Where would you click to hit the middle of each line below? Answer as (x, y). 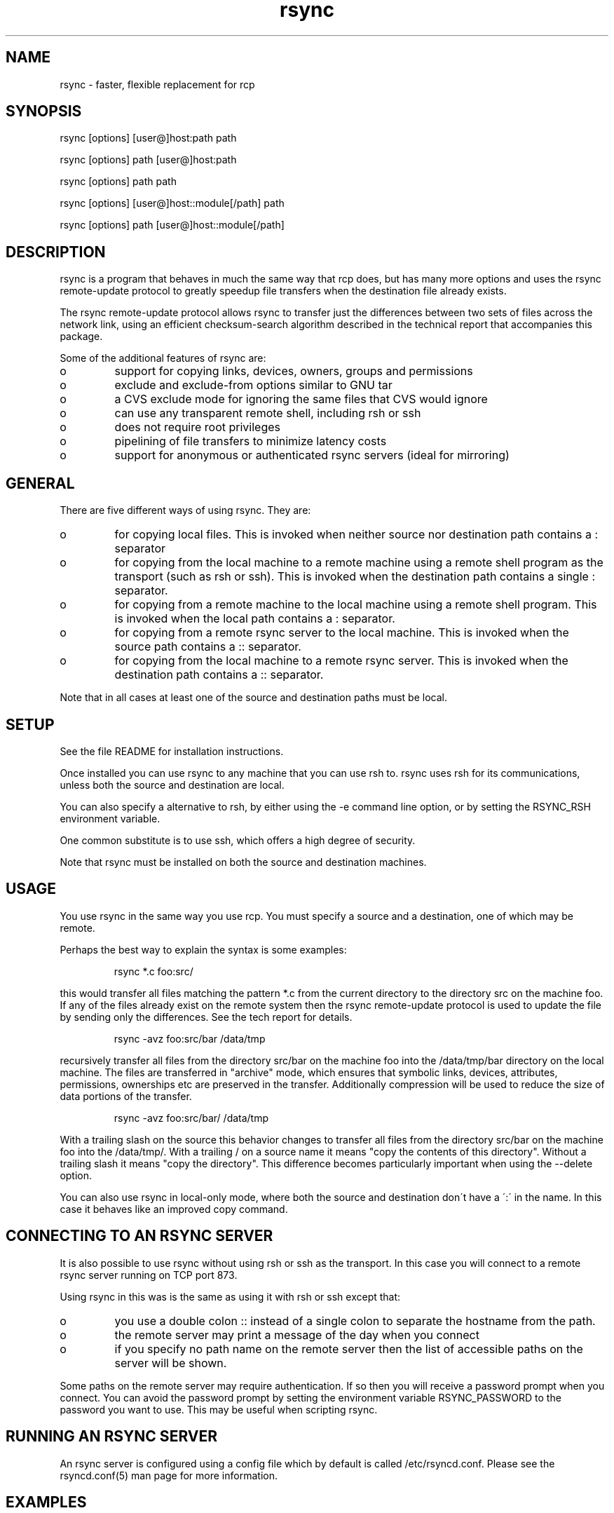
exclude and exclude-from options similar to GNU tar (253, 385)
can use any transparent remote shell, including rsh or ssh (268, 413)
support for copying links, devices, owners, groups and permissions (294, 371)
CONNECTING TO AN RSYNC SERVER (139, 1236)
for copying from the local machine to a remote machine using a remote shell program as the (359, 563)
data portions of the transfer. (126, 1096)
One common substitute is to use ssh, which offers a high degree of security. (238, 840)
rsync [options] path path (118, 182)
